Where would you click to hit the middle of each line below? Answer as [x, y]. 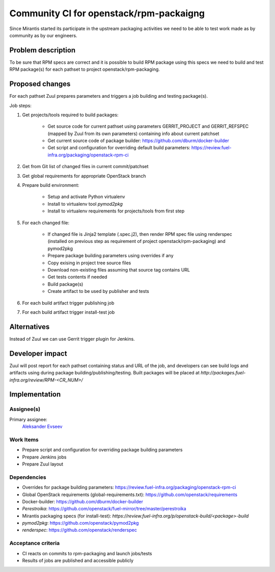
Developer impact [38, 353]
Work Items [24, 440]
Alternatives [30, 327]
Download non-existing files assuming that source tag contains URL [119, 269]
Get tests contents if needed [77, 277]
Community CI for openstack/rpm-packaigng [107, 13]
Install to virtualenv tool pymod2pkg [85, 204]
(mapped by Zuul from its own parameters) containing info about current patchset [133, 133]
